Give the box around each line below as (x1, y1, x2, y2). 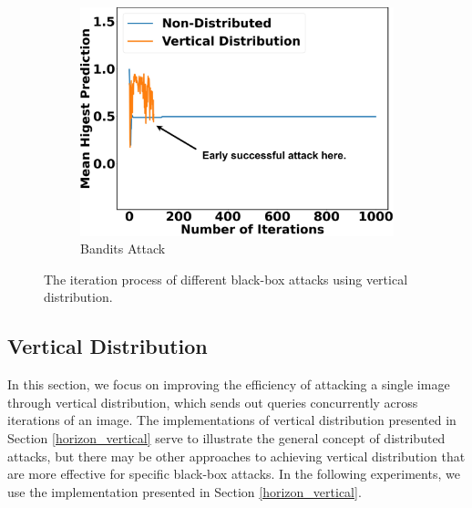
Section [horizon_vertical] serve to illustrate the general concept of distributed (7, 428, 446, 447)
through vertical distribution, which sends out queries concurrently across (7, 392, 418, 411)
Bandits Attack (80, 239, 166, 258)
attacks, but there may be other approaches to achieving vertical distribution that (7, 446, 466, 465)
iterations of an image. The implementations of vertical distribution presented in (7, 410, 457, 430)
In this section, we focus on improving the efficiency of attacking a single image (7, 375, 450, 394)
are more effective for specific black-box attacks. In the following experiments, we (7, 464, 460, 483)
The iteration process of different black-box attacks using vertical (44, 269, 408, 288)
